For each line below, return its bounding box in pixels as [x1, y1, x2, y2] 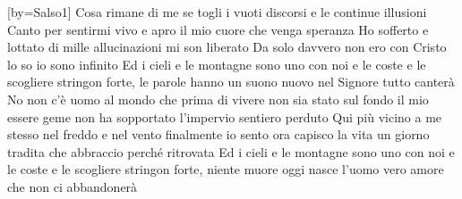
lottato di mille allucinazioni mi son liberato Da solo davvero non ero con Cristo [7, 37, 447, 56]
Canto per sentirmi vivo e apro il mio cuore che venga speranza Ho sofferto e [7, 20, 429, 38]
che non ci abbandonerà [7, 177, 138, 195]
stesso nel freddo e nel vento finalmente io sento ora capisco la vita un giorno [7, 125, 430, 144]
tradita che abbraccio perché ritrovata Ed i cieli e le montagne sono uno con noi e [7, 142, 455, 161]
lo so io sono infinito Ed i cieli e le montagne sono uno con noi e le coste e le [7, 54, 426, 73]
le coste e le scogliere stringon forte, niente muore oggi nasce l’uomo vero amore [7, 160, 444, 178]
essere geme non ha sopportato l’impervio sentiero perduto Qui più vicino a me [7, 107, 442, 126]
